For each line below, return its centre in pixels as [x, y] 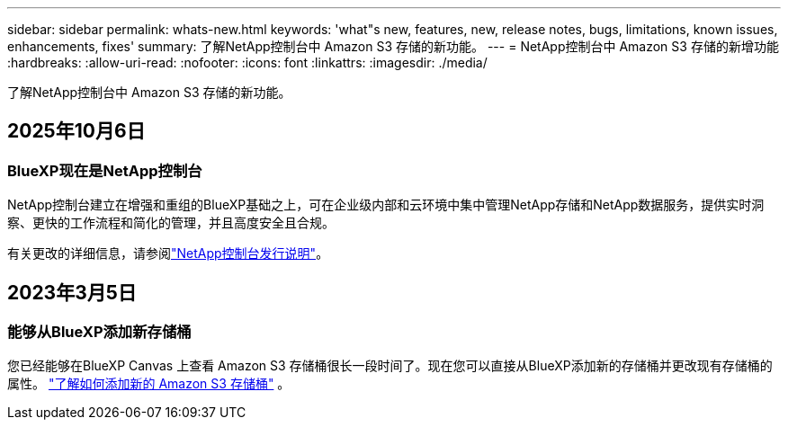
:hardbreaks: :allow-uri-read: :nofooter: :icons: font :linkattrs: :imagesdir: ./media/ [247, 62]
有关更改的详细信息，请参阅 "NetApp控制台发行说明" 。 [168, 254]
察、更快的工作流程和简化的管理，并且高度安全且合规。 [171, 223]
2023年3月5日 [72, 292]
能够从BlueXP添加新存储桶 [99, 332]
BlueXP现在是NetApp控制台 [105, 170]
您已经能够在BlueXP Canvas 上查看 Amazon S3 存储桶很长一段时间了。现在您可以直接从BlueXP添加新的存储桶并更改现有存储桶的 [390, 366]
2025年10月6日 [76, 131]
